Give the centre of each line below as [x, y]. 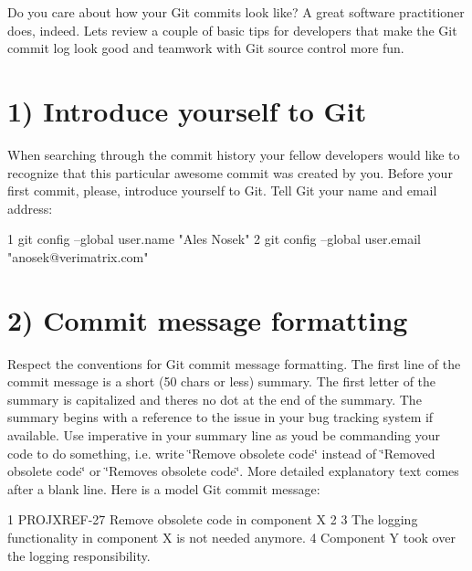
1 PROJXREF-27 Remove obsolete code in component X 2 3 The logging [213, 519]
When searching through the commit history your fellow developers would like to [234, 154]
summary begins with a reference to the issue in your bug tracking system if [220, 417]
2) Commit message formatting [208, 319]
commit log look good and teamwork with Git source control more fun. [206, 48]
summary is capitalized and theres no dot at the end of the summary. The [215, 399]
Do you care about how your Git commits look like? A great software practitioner [236, 12]
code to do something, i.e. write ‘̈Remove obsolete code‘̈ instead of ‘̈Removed [221, 453]
